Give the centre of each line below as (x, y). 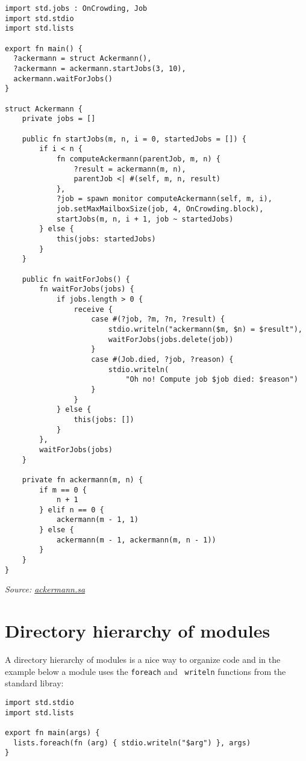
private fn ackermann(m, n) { (83, 480)
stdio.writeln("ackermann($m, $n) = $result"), (205, 329)
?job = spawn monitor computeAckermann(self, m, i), (164, 199)
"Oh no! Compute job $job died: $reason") (212, 380)
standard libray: (34, 683)
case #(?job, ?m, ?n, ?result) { (158, 319)
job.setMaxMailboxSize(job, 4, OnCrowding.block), (160, 209)
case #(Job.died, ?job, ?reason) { (162, 359)
